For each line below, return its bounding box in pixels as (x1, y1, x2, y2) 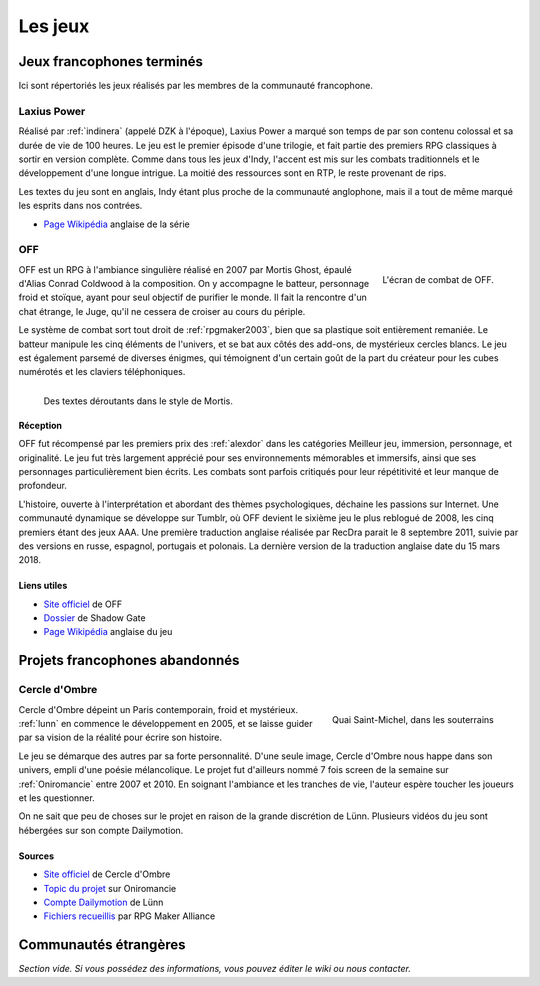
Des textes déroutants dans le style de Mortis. (43, 395, 234, 407)
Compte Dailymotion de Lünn (43, 896, 164, 908)
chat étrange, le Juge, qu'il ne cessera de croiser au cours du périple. (18, 305, 306, 317)
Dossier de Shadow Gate (43, 612, 146, 624)
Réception (18, 419, 62, 431)
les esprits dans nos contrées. (18, 200, 143, 212)
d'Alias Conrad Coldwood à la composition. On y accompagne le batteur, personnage (18, 278, 370, 290)
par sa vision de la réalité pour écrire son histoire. (18, 731, 223, 744)
